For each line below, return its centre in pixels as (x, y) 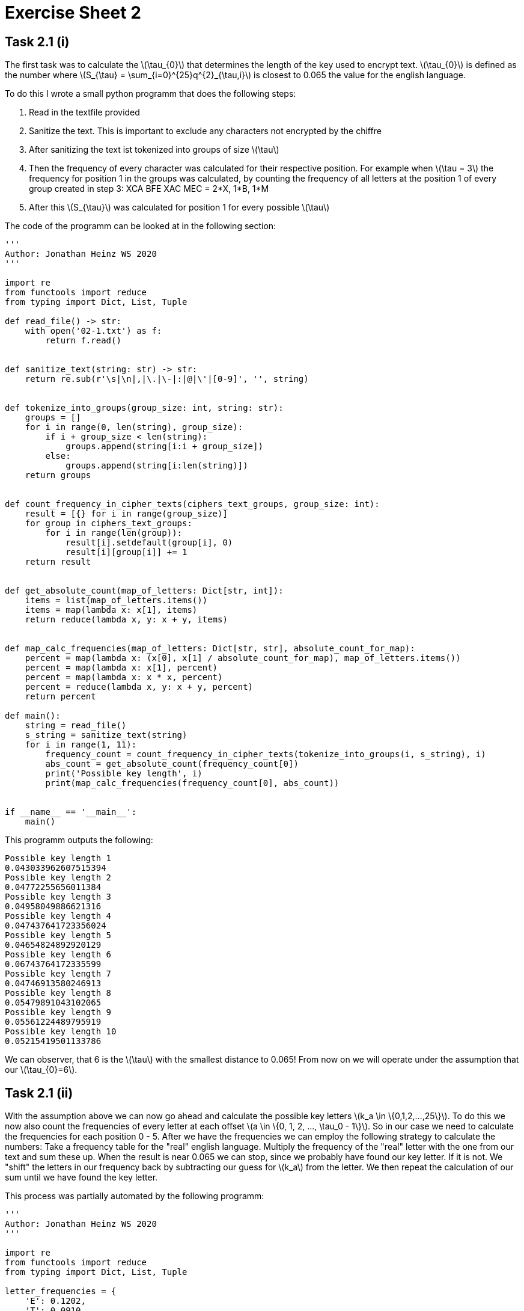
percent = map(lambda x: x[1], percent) (121, 668)
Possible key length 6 (58, 955)
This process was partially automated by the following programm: (135, 1196)
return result (58, 562)
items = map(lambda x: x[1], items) (111, 610)
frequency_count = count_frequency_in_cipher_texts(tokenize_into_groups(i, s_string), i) (266, 754)
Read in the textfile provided (84, 112)
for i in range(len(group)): (114, 533)
